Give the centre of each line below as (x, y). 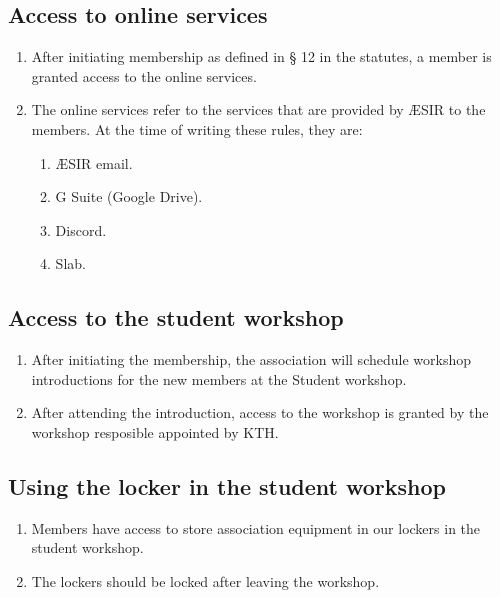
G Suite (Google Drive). (129, 196)
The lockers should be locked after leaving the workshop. (205, 580)
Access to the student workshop (176, 317)
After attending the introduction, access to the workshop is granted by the (260, 412)
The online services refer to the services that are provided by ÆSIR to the (258, 109)
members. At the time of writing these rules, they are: (197, 128)
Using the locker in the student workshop (227, 485)
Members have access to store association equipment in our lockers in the (256, 527)
